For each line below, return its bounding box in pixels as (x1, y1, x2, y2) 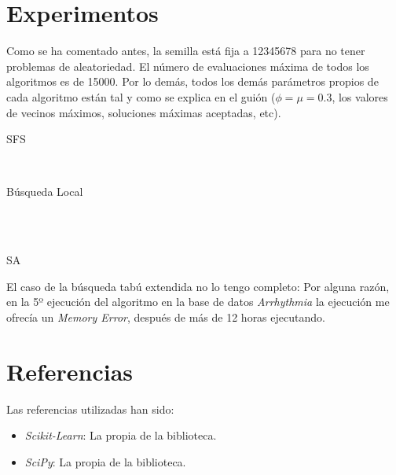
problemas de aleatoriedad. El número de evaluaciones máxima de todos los (6, 57, 369, 74)
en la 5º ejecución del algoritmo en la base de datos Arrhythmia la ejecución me (6, 293, 390, 310)
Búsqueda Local (6, 183, 83, 200)
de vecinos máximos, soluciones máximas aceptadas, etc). (6, 104, 281, 120)
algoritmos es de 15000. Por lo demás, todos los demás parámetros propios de (6, 73, 379, 90)
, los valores (332, 88, 388, 105)
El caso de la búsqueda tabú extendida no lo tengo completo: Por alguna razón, (6, 278, 390, 294)
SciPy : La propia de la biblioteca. (24, 453, 186, 469)
